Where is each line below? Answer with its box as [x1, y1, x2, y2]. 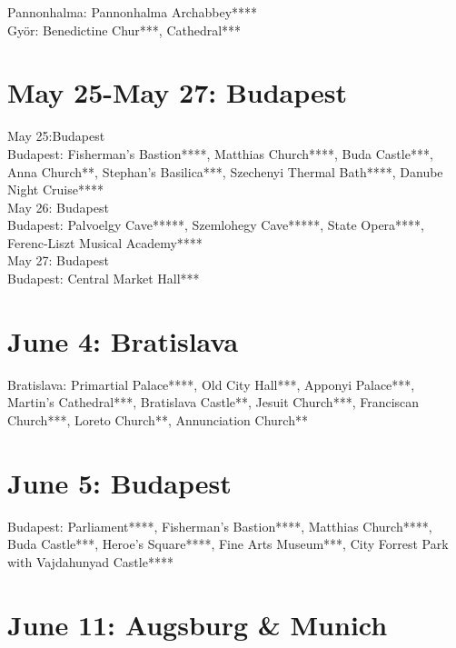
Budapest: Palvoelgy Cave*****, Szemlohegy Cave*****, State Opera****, [7, 215, 424, 234]
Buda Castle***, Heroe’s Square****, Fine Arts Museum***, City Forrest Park [7, 534, 449, 553]
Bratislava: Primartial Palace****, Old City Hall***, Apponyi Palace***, [7, 374, 415, 394]
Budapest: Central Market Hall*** [7, 269, 200, 288]
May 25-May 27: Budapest [7, 74, 347, 111]
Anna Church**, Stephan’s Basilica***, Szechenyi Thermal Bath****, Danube [7, 162, 443, 181]
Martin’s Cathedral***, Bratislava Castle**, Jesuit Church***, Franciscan [7, 393, 420, 412]
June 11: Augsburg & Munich [7, 605, 388, 643]
